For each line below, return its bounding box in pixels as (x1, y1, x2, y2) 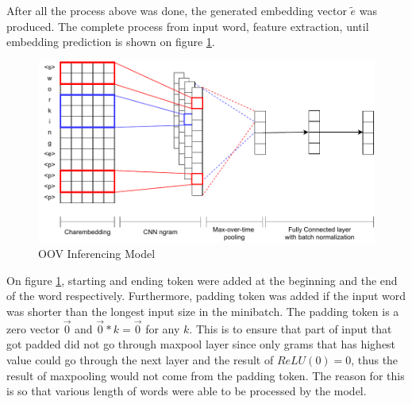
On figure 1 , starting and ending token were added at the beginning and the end (6, 271, 398, 288)
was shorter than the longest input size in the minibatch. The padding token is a (6, 302, 399, 319)
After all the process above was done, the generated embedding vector (6, 2, 347, 18)
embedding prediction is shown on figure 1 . (6, 33, 215, 50)
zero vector (6, 320, 60, 337)
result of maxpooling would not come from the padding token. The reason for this (6, 367, 405, 383)
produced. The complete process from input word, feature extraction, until (6, 17, 369, 34)
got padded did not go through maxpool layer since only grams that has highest (6, 336, 396, 352)
